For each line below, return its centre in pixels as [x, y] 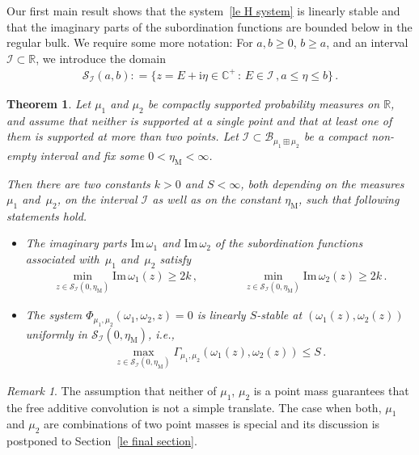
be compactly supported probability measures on [264, 103]
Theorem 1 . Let [49, 103]
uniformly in [56, 333]
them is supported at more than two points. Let [123, 136]
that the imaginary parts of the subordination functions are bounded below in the [209, 26]
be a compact [336, 136]
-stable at [279, 315]
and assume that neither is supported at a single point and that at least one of [199, 120]
